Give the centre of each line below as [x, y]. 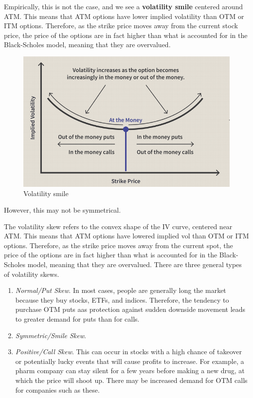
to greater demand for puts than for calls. [77, 319]
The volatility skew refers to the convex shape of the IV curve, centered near [118, 226]
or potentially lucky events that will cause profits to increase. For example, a [130, 361]
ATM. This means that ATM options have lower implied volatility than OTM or [124, 16]
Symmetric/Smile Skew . [51, 335]
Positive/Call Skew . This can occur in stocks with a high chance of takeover [129, 352]
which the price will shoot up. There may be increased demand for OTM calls [131, 380]
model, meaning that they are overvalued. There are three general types [135, 264]
